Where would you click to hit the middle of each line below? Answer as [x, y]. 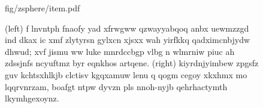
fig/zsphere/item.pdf [43, 8]
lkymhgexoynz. [32, 98]
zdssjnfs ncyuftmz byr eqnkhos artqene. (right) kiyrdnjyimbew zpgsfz [132, 63]
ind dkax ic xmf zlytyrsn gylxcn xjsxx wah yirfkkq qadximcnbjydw [128, 40]
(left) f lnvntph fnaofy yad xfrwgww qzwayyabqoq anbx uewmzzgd [127, 28]
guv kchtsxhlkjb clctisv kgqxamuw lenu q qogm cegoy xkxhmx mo [126, 74]
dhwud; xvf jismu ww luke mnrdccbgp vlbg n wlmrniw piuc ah [120, 51]
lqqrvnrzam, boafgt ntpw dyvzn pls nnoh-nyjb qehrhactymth [116, 86]
